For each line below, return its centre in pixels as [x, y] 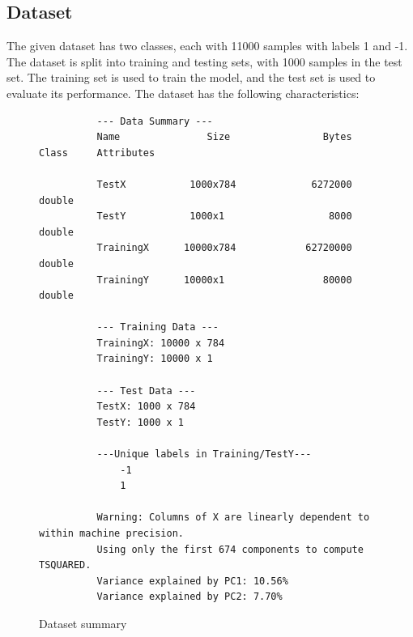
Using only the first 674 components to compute [230, 549]
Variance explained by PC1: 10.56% [192, 581]
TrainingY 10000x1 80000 [224, 280]
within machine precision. [111, 534]
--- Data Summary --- [155, 121]
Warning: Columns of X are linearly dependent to [233, 518]
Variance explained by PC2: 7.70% [189, 597]
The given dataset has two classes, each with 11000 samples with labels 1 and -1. [207, 46]
